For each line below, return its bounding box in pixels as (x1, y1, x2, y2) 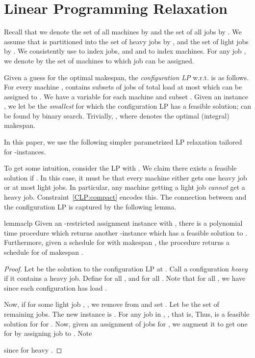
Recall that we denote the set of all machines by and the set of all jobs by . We (4, 27, 242, 37)
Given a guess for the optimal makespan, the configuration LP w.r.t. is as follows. (4, 72, 249, 82)
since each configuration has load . (4, 282, 107, 293)
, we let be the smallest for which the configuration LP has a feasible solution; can (4, 101, 251, 111)
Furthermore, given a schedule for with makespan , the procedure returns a (4, 237, 230, 247)
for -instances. (4, 146, 46, 156)
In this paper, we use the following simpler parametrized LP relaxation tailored (4, 137, 242, 147)
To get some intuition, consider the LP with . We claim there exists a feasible (4, 163, 237, 173)
